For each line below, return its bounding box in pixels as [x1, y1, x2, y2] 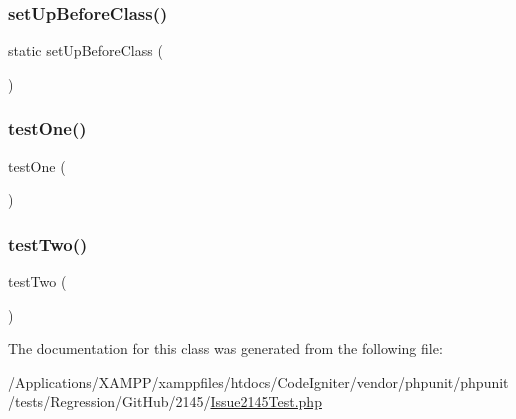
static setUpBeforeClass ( [8, 40, 163, 61]
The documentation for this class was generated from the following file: [8, 338, 443, 359]
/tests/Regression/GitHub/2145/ [8, 391, 211, 412]
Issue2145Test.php [210, 391, 322, 412]
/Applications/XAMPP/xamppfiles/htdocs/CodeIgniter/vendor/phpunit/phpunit [8, 371, 509, 392]
